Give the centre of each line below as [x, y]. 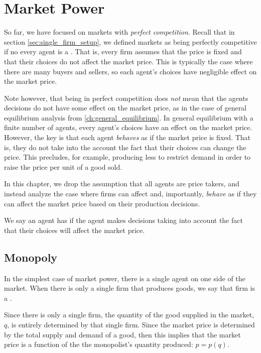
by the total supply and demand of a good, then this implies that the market [122, 334]
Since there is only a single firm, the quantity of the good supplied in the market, [129, 315]
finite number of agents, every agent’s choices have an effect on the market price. [128, 127]
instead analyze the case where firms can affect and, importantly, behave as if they [130, 194]
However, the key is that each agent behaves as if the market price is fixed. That [127, 137]
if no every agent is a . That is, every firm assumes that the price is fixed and [123, 51]
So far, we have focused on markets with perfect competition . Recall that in [119, 32]
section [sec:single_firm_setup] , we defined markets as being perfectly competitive [130, 41]
